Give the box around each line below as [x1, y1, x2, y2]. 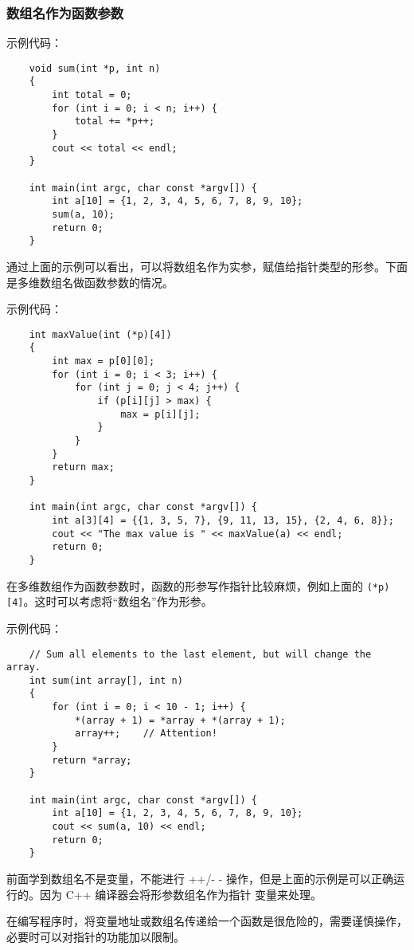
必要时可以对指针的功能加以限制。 [6, 928, 185, 944]
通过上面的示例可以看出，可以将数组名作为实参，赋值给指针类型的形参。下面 [6, 258, 408, 274]
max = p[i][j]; [120, 408, 201, 420]
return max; [52, 461, 115, 473]
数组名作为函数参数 [6, 2, 124, 22]
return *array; [52, 754, 132, 766]
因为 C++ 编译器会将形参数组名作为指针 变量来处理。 [39, 885, 322, 902]
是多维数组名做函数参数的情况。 [6, 273, 174, 290]
